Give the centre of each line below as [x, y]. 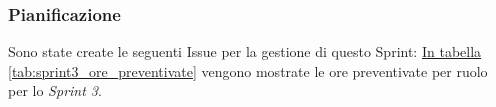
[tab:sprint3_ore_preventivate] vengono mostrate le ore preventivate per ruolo [248, 70]
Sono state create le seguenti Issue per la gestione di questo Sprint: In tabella [245, 51]
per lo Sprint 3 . [55, 90]
